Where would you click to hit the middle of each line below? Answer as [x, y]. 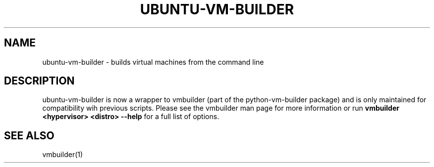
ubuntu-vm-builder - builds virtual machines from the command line [153, 62]
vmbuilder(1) [63, 155]
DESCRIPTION [39, 81]
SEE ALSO [29, 135]
